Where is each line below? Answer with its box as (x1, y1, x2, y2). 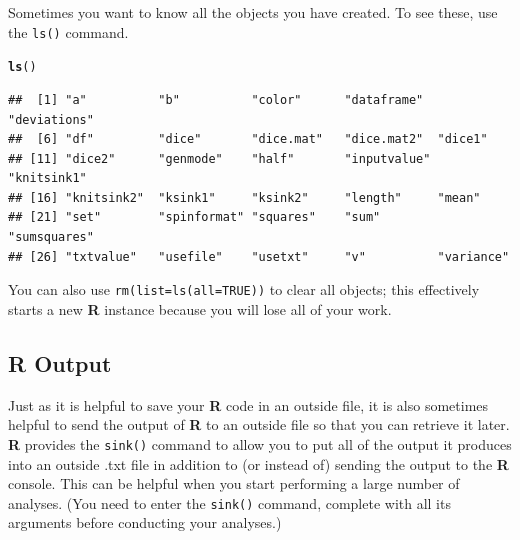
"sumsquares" (8, 230, 94, 245)
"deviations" (8, 112, 94, 127)
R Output (8, 347, 112, 378)
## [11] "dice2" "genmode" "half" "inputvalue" (8, 151, 431, 166)
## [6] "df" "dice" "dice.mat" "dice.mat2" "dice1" (8, 132, 488, 147)
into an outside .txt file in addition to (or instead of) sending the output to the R (8, 453, 509, 474)
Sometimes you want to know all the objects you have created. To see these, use (8, 2, 498, 22)
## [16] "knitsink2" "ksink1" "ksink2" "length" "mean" (8, 190, 481, 205)
